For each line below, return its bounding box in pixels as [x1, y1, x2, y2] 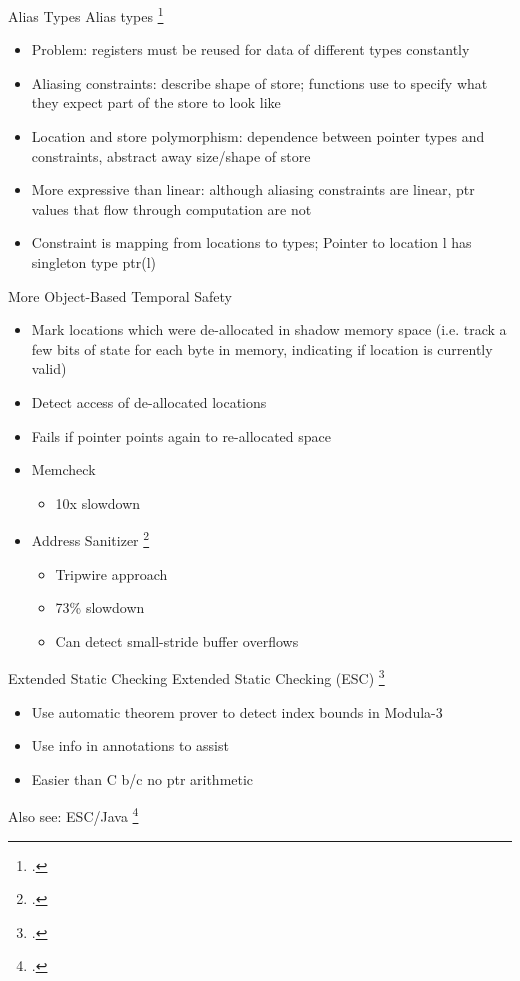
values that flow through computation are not [31, 198, 312, 219]
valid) [31, 358, 67, 379]
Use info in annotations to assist [31, 735, 229, 756]
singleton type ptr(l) [31, 252, 156, 272]
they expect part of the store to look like [31, 92, 281, 113]
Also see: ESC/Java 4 [8, 803, 139, 827]
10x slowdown [55, 492, 141, 513]
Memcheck [31, 459, 96, 480]
